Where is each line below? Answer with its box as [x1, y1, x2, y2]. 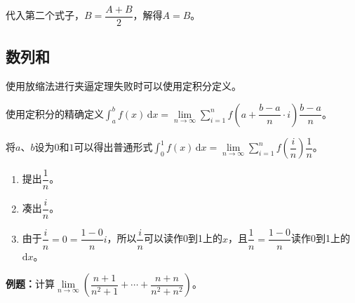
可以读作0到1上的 [143, 231, 222, 245]
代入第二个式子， [6, 8, 84, 22]
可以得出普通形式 [74, 140, 153, 154]
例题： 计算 [6, 276, 55, 291]
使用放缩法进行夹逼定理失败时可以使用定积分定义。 [6, 79, 241, 93]
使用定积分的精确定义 [6, 106, 104, 121]
